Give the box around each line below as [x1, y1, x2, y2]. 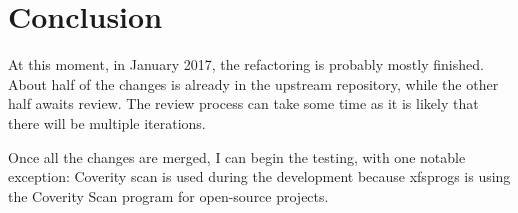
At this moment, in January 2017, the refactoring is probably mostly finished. [8, 54, 484, 75]
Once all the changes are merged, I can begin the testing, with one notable [8, 146, 466, 167]
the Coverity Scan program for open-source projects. [8, 185, 329, 206]
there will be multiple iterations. [8, 112, 206, 133]
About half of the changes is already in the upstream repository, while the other [8, 73, 499, 94]
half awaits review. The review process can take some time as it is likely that [8, 93, 479, 114]
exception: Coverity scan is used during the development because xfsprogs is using [8, 166, 511, 187]
